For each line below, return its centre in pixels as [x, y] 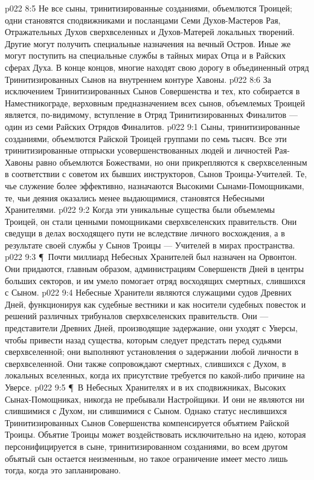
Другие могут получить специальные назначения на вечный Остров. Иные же [148, 43]
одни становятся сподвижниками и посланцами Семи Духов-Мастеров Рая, [143, 20]
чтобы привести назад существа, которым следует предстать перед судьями [143, 339]
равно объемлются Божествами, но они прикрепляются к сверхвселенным [171, 162]
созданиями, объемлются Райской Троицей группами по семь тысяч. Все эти [146, 138]
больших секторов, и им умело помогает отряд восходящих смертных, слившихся [155, 280]
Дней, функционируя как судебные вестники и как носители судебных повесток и [155, 304]
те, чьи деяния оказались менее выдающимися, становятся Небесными [135, 197]
